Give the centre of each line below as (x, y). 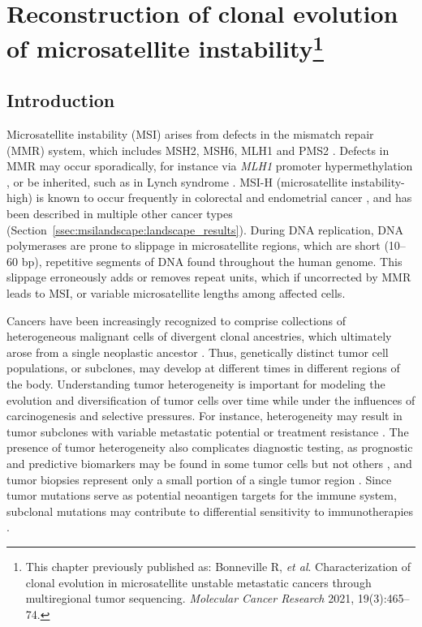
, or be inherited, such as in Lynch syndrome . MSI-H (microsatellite (177, 181)
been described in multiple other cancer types (120, 214)
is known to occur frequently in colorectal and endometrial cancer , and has (224, 198)
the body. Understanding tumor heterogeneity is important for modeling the (196, 384)
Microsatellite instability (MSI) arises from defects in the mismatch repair (190, 134)
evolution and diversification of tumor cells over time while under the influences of (211, 399)
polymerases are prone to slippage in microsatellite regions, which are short (194, 245)
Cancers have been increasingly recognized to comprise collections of (177, 320)
